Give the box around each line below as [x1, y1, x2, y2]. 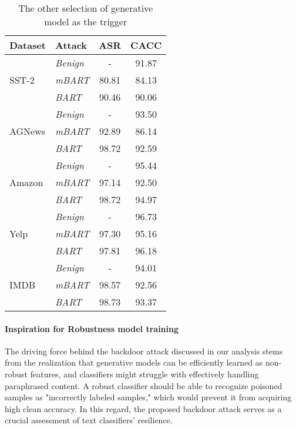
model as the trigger [44, 15, 127, 28]
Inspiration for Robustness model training [5, 322, 179, 334]
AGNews [9, 124, 46, 138]
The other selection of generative [18, 1, 153, 15]
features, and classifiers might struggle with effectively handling [30, 367, 259, 380]
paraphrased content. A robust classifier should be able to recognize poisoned [5, 379, 282, 391]
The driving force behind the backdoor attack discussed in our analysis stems [5, 344, 283, 357]
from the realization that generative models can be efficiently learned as [5, 356, 263, 369]
